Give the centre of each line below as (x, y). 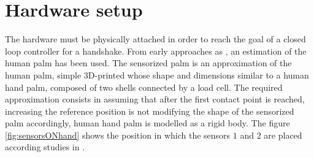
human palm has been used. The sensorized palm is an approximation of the (148, 63)
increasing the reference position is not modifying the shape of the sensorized (150, 111)
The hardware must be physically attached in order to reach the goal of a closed (155, 39)
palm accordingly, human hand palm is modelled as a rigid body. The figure (147, 123)
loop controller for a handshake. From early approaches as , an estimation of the (156, 51)
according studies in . (45, 147)
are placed (283, 135)
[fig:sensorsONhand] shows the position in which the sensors (118, 135)
